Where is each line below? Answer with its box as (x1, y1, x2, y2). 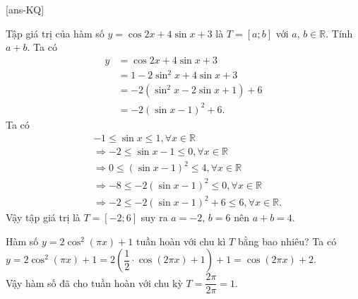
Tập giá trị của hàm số (6, 25, 105, 40)
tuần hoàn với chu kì (136, 233, 226, 248)
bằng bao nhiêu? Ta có (237, 233, 337, 248)
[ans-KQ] (6, 2, 44, 16)
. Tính (326, 25, 353, 40)
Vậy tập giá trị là (6, 210, 80, 225)
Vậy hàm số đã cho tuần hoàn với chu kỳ (6, 275, 183, 290)
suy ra (141, 210, 168, 225)
